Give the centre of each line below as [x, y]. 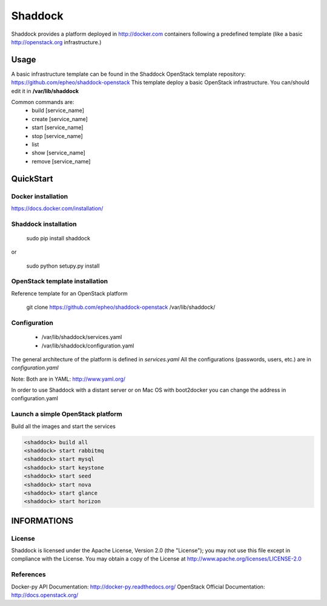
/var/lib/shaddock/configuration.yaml [88, 346]
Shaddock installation [44, 224]
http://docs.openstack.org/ [45, 595]
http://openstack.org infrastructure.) [56, 42]
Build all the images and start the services [64, 426]
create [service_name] [60, 119]
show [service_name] [59, 153]
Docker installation [40, 196]
